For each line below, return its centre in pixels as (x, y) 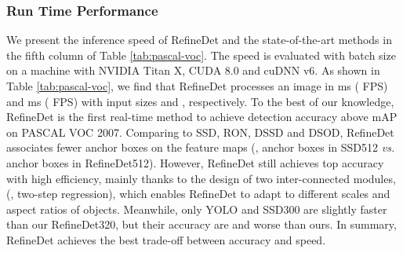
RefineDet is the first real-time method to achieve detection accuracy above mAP (202, 117)
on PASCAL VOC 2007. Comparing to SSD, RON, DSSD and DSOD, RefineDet (200, 132)
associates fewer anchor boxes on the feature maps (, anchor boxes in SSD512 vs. (201, 147)
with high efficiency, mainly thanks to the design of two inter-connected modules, (201, 178)
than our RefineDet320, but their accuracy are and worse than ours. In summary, (201, 224)
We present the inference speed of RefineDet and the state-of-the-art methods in (199, 40)
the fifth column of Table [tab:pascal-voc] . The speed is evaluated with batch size (201, 55)
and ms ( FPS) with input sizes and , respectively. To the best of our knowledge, (200, 101)
